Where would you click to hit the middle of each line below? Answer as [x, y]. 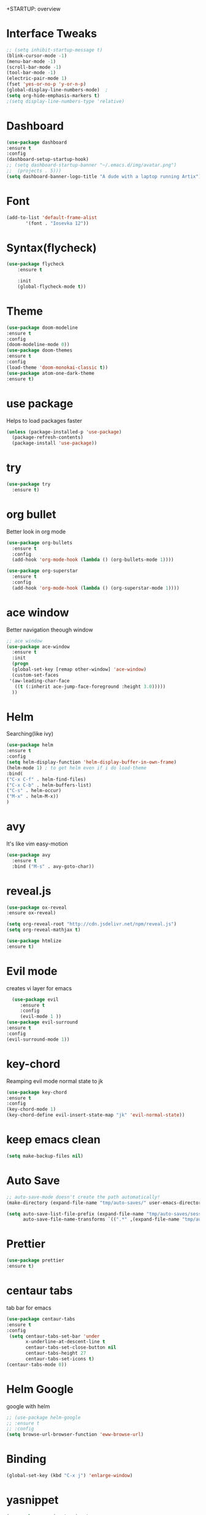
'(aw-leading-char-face [39, 680]
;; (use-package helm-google [44, 1417]
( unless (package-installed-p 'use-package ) [64, 432]
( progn [20, 664]
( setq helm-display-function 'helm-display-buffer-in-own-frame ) [91, 762]
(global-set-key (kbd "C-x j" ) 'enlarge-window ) [70, 1476]
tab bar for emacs [29, 1308]
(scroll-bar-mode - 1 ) [34, 67]
